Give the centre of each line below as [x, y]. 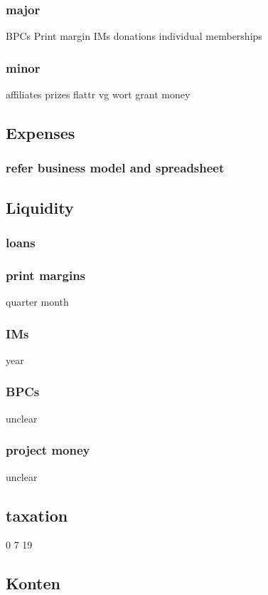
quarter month [37, 302]
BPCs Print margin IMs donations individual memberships [134, 36]
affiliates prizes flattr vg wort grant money [98, 94]
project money [48, 450]
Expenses [41, 133]
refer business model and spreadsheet [115, 168]
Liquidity [40, 207]
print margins [46, 275]
